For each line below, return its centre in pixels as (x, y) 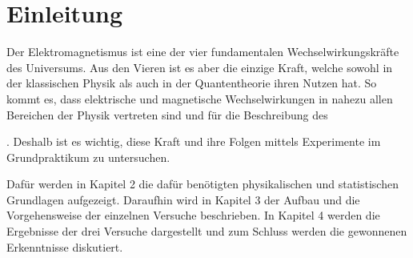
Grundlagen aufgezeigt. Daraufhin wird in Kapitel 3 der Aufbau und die (183, 199)
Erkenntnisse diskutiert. (65, 246)
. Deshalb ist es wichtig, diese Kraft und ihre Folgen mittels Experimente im (194, 141)
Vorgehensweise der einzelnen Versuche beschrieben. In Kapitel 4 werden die (193, 215)
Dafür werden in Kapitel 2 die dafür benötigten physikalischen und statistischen (202, 184)
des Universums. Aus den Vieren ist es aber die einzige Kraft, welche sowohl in (200, 67)
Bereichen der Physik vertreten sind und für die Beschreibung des (167, 114)
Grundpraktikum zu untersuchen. (88, 157)
